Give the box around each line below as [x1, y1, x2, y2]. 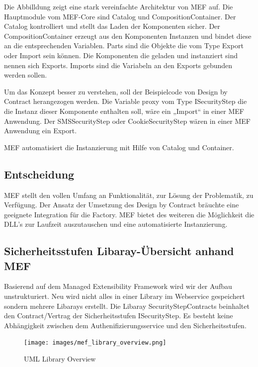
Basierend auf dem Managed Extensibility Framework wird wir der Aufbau [4, 281, 232, 291]
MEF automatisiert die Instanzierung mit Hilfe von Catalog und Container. [4, 142, 234, 152]
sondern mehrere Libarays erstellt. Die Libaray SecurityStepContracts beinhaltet [4, 300, 250, 311]
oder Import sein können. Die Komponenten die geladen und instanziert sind [4, 50, 238, 60]
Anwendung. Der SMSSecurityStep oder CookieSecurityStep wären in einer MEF [4, 115, 251, 126]
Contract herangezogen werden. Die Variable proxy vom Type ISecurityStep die [4, 96, 247, 106]
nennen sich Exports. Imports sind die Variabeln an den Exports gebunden [4, 60, 233, 70]
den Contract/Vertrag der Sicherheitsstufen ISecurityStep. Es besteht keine [4, 310, 233, 321]
